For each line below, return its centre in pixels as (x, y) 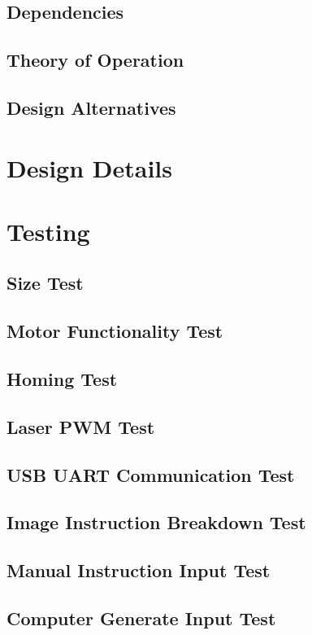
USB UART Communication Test (151, 474)
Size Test (45, 283)
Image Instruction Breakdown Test (156, 522)
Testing (48, 231)
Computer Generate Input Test (141, 617)
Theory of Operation (95, 60)
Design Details (90, 167)
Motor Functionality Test (115, 331)
